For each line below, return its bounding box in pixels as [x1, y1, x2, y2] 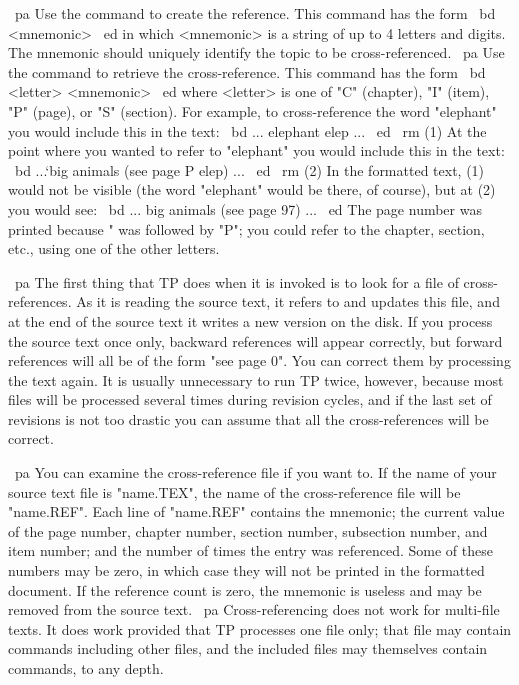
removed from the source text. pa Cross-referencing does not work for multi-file [8, 599, 500, 620]
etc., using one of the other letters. [8, 238, 220, 259]
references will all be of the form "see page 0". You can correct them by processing [8, 350, 511, 371]
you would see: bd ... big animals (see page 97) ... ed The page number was [8, 198, 482, 219]
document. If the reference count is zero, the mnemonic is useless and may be [8, 579, 482, 600]
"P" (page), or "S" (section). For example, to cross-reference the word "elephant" [8, 100, 497, 121]
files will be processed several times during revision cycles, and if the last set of [8, 389, 492, 410]
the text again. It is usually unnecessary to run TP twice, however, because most [8, 369, 504, 390]
